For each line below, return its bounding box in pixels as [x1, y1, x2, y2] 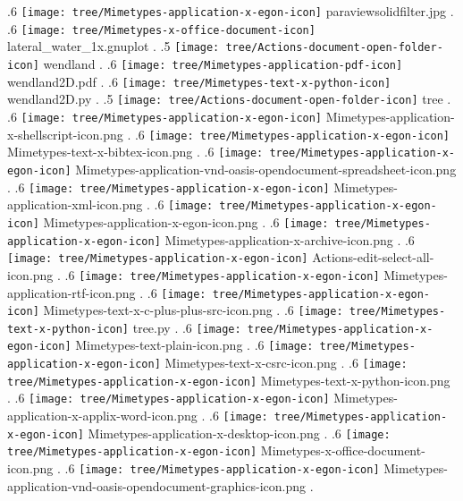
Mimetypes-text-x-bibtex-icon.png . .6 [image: [7, 142, 264, 161]
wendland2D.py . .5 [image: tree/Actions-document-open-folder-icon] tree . [7, 89, 451, 108]
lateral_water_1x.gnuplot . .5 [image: [7, 37, 220, 55]
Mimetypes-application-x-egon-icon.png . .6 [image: [43, 212, 329, 231]
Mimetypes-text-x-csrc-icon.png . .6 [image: [164, 353, 408, 372]
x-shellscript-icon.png [7, 124, 123, 143]
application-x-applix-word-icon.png [7, 406, 198, 425]
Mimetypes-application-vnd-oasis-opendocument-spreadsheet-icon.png [75, 159, 457, 178]
